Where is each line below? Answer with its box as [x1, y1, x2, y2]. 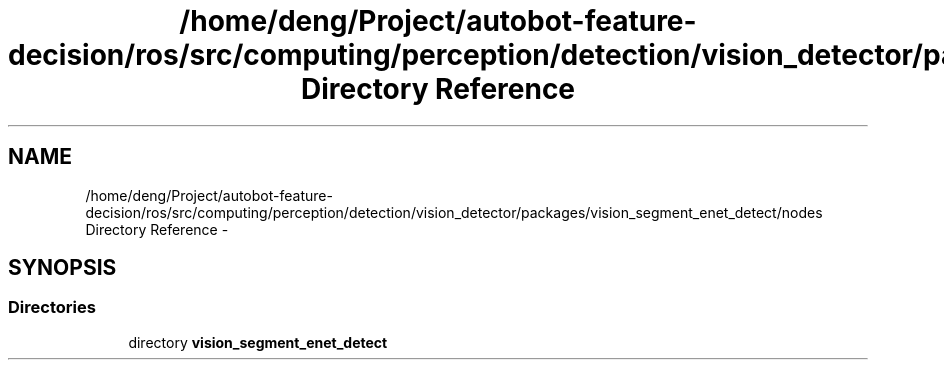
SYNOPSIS [8, 255, 117, 281]
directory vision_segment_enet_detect [128, 333, 388, 351]
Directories [8, 297, 96, 318]
